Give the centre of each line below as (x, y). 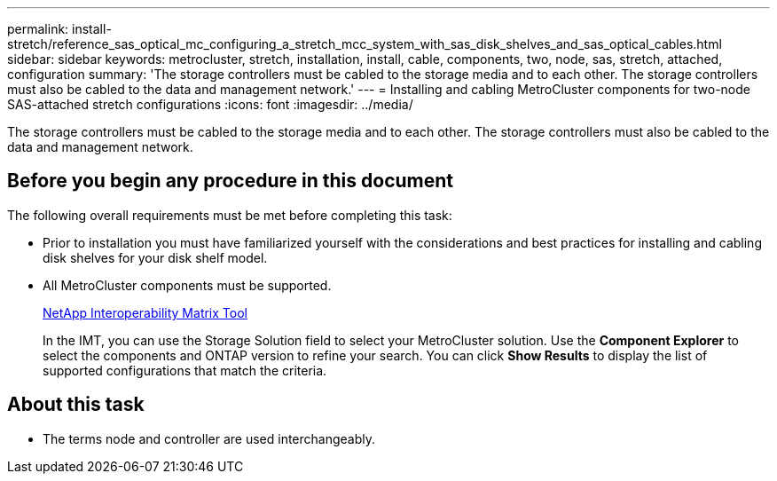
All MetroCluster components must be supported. (187, 285)
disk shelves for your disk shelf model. (155, 257)
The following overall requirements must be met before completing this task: (230, 215)
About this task (76, 405)
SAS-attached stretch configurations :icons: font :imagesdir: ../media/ (210, 104)
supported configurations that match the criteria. (185, 370)
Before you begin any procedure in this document (230, 181)
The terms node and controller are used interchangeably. (209, 438)
